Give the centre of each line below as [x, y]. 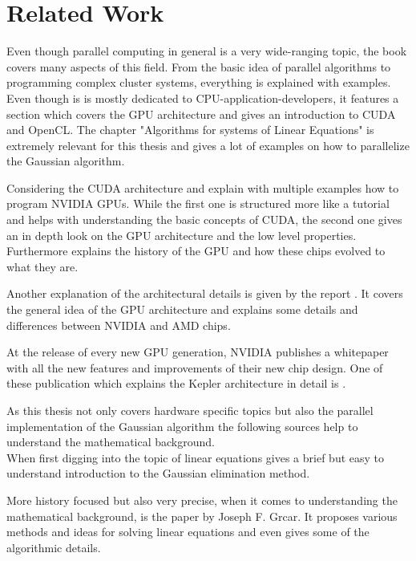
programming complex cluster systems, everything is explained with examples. [199, 82]
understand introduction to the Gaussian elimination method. [158, 473]
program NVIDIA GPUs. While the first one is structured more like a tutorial [198, 203]
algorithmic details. [54, 547]
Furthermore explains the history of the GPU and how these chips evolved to [196, 251]
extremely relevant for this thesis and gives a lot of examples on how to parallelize [208, 145]
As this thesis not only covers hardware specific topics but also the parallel [190, 410]
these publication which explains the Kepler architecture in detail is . [176, 383]
